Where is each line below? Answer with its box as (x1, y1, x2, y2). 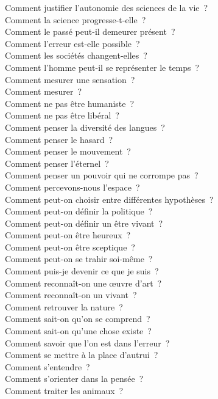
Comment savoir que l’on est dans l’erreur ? (5, 336, 170, 349)
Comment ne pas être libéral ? (5, 109, 119, 122)
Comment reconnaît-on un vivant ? (5, 288, 137, 301)
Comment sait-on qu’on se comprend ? (5, 312, 150, 325)
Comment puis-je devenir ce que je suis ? (5, 265, 159, 277)
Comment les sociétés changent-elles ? (5, 49, 147, 62)
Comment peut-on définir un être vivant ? (5, 216, 163, 229)
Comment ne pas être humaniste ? (5, 97, 135, 109)
